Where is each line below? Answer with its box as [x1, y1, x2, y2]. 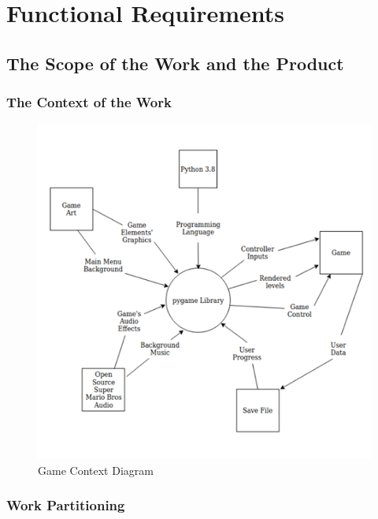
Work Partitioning [6, 495, 125, 515]
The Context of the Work [6, 92, 172, 112]
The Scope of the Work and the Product [6, 50, 344, 75]
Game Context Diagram [38, 461, 154, 478]
